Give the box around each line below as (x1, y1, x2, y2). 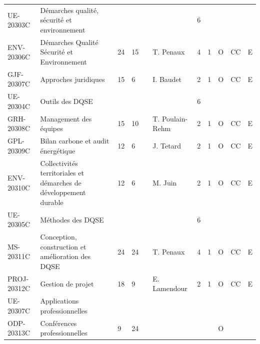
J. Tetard (152, 140, 181, 150)
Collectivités (40, 157, 78, 168)
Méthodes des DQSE (40, 214, 104, 224)
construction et (40, 241, 86, 251)
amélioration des (40, 251, 90, 261)
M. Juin (152, 177, 177, 187)
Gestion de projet (40, 278, 94, 288)
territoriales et (40, 167, 84, 178)
